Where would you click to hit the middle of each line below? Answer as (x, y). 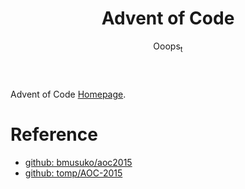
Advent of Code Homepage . (68, 94)
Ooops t (168, 47)
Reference (54, 134)
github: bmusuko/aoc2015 (78, 162)
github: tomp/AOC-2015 (73, 173)
